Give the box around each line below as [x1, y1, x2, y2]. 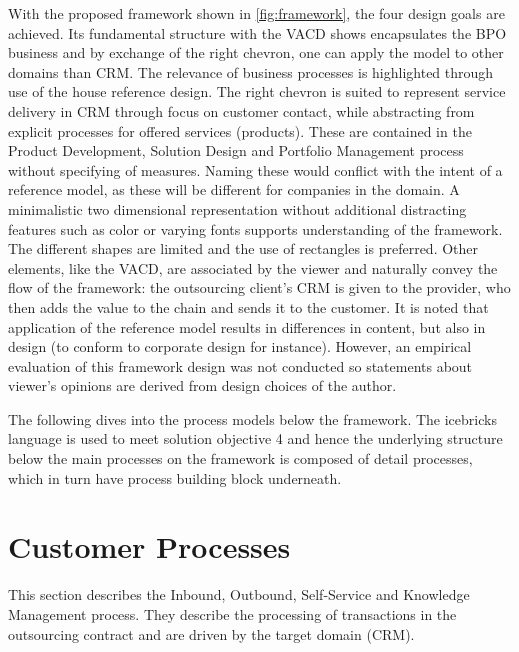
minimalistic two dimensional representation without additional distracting [8, 198, 467, 219]
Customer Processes [8, 526, 291, 567]
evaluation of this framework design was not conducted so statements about [8, 355, 473, 376]
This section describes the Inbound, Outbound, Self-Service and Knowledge [8, 584, 470, 605]
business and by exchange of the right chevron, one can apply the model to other [8, 42, 504, 63]
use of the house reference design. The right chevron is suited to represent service [8, 81, 506, 102]
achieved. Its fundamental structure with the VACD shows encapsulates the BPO [8, 22, 507, 43]
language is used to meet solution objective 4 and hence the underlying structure [8, 428, 503, 449]
